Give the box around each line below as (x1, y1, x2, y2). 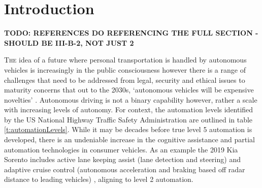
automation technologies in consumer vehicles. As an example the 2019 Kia (4, 144, 238, 154)
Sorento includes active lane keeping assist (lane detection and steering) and (4, 154, 241, 165)
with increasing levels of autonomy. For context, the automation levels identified (4, 104, 253, 115)
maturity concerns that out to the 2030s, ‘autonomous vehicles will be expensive (4, 84, 254, 95)
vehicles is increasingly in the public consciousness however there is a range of (4, 64, 246, 75)
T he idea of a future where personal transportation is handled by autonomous (4, 54, 247, 65)
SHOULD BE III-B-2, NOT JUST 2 (4, 37, 134, 48)
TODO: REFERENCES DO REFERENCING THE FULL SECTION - (4, 27, 258, 38)
